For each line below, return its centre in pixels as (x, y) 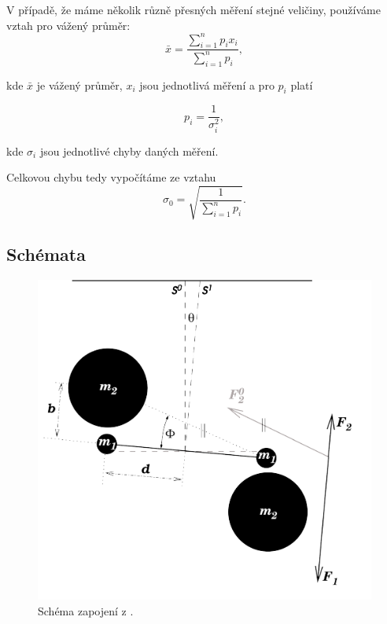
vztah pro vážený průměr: (68, 25)
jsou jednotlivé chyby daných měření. (129, 150)
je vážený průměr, (79, 84)
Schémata (46, 253)
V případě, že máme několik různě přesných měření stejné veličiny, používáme (193, 9)
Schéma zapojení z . (86, 610)
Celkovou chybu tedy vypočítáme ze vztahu (111, 177)
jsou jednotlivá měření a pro (207, 84)
